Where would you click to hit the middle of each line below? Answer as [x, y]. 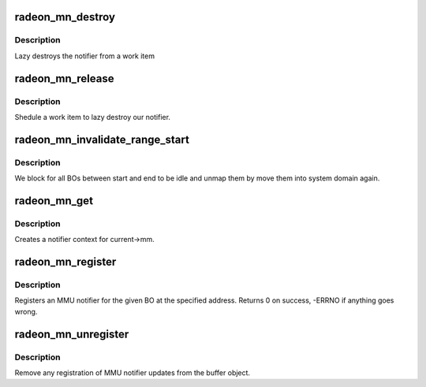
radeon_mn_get [54, 201]
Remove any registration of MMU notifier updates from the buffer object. [133, 372]
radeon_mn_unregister [72, 334]
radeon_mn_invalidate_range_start [102, 139]
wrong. [26, 311]
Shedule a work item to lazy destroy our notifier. [93, 117]
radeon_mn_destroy [65, 17]
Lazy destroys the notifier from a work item [85, 56]
